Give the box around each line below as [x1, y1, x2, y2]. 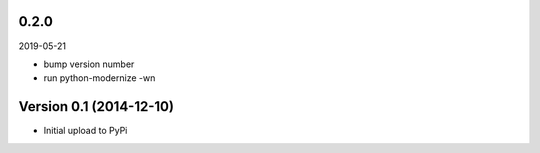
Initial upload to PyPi [43, 125, 128, 137]
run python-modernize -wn [43, 72, 156, 84]
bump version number [43, 58, 135, 70]
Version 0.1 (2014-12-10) [18, 98, 175, 115]
